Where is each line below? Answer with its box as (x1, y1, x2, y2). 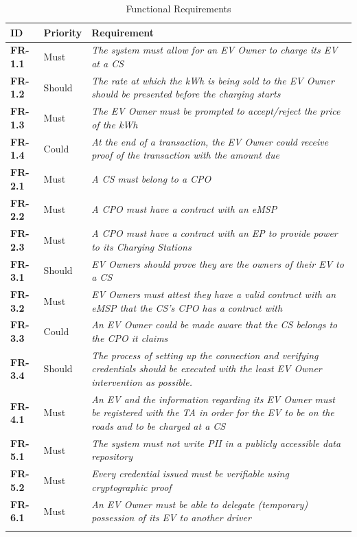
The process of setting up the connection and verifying (91, 347, 319, 362)
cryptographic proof (91, 479, 172, 494)
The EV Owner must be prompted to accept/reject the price (91, 104, 341, 118)
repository (91, 449, 133, 464)
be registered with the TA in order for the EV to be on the (91, 405, 334, 420)
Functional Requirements (126, 1, 231, 15)
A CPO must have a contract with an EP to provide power (91, 226, 338, 240)
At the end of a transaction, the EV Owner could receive (91, 134, 329, 148)
